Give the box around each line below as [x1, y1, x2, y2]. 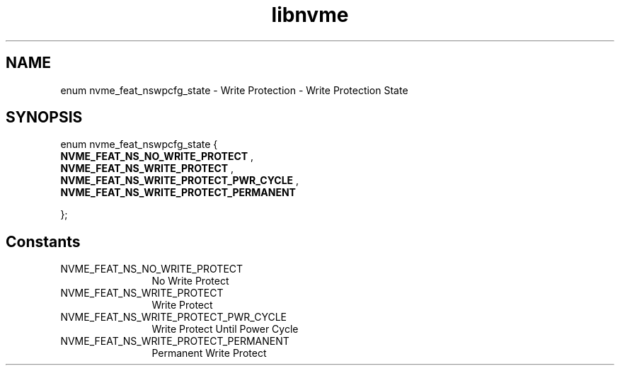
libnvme [271, 3, 349, 27]
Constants [6, 232, 81, 251]
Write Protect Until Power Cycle [151, 323, 299, 336]
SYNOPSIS [6, 108, 83, 127]
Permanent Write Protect [151, 347, 267, 360]
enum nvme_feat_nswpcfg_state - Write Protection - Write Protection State [60, 84, 408, 96]
